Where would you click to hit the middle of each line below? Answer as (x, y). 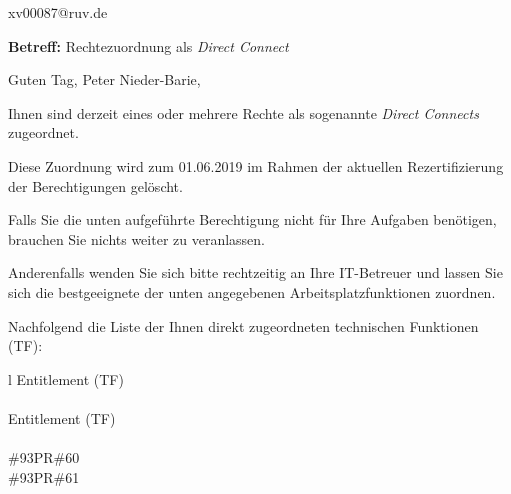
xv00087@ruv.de (58, 12)
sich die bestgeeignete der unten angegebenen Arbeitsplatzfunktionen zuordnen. (252, 291)
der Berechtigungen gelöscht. (95, 185)
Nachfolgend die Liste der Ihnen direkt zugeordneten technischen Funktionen (243, 325)
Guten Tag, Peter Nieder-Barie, (104, 79)
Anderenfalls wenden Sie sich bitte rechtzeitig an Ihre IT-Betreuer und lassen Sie (255, 272)
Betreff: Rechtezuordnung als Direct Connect (148, 45)
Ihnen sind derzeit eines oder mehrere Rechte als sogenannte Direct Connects (243, 112)
